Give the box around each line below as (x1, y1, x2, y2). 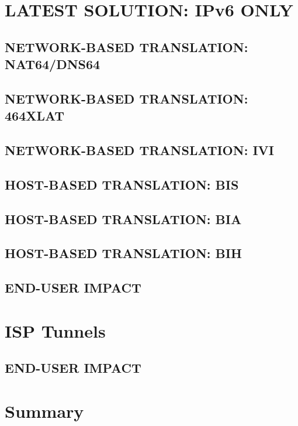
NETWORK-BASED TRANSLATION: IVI (5, 141, 274, 159)
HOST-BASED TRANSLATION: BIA (5, 209, 242, 228)
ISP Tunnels (5, 318, 106, 342)
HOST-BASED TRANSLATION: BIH (5, 244, 242, 262)
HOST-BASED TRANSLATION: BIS (5, 175, 239, 193)
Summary (5, 398, 84, 422)
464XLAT (5, 106, 65, 125)
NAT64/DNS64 (5, 55, 101, 73)
